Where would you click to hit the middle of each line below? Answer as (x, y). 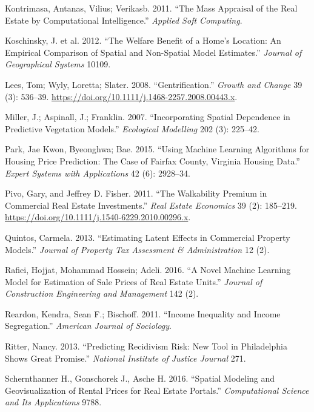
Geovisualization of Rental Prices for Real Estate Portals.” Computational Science (157, 390)
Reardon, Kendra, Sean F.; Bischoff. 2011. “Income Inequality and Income (143, 313)
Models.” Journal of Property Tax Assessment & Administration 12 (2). (137, 249)
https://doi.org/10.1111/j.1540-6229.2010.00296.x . (98, 217)
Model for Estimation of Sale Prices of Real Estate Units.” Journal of (134, 281)
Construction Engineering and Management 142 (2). (102, 293)
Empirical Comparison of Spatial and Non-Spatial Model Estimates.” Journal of (153, 52)
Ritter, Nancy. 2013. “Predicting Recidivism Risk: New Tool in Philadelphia (146, 346)
